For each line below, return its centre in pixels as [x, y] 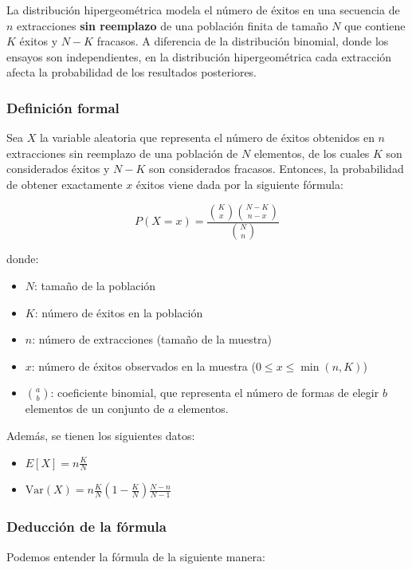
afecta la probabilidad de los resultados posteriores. [132, 72]
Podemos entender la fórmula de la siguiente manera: [136, 556]
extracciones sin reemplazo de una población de [122, 153]
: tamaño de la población [95, 286]
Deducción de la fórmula [86, 527]
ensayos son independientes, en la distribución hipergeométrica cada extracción [199, 56]
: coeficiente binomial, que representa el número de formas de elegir [215, 393]
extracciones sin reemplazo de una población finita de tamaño [173, 25]
